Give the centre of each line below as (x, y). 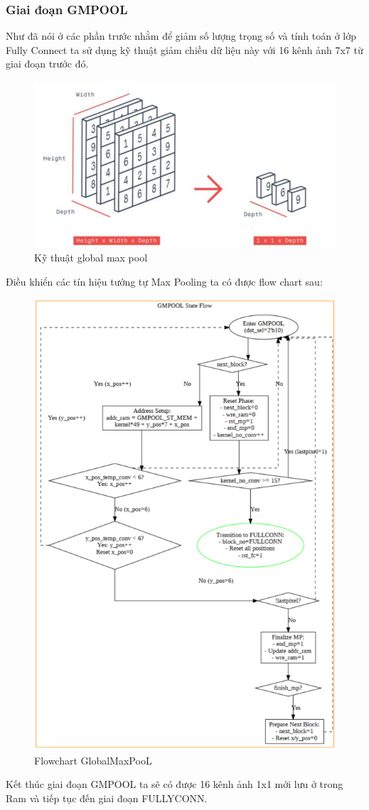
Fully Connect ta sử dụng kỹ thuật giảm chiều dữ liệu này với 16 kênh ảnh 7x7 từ (184, 49)
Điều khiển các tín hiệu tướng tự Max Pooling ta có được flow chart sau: (164, 281)
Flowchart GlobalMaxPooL (93, 760)
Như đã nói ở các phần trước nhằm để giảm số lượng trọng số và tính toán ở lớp (181, 36)
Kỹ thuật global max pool (91, 258)
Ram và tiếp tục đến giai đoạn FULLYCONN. (107, 798)
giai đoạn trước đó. (47, 64)
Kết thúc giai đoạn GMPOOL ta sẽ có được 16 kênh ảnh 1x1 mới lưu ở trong (175, 784)
